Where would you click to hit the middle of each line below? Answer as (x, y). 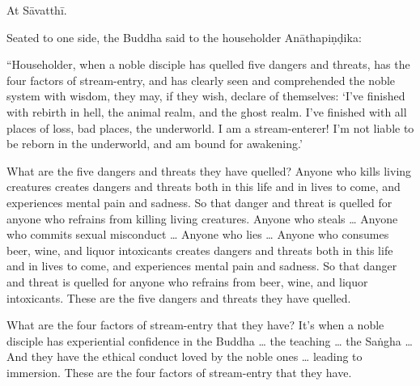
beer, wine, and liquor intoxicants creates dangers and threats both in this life (200, 250)
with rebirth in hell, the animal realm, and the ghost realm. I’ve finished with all (207, 111)
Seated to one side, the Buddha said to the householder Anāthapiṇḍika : (184, 37)
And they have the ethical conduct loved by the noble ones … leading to (185, 356)
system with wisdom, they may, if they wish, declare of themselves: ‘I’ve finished (206, 96)
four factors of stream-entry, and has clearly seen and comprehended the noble (201, 80)
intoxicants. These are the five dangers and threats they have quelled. (179, 297)
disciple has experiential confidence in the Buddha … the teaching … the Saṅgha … (210, 340)
